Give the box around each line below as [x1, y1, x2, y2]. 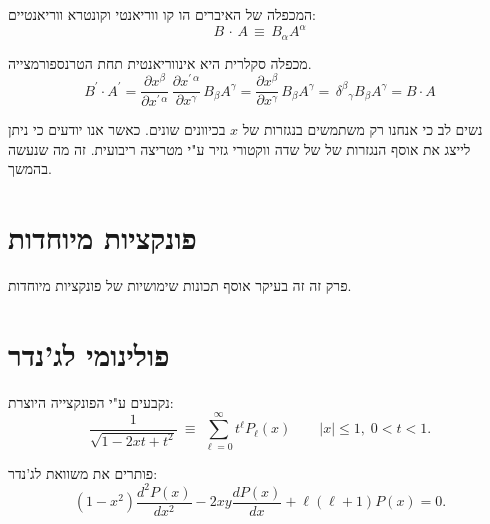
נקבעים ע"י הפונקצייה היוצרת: [8, 391, 174, 412]
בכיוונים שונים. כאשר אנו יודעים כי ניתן [8, 119, 226, 140]
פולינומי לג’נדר [8, 333, 170, 374]
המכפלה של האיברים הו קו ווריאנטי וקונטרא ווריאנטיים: [8, 4, 316, 24]
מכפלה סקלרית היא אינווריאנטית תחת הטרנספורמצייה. [8, 52, 312, 73]
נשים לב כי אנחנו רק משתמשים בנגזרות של [242, 119, 483, 140]
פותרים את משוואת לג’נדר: [8, 462, 158, 483]
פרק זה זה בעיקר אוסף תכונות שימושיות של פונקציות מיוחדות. [8, 275, 352, 296]
